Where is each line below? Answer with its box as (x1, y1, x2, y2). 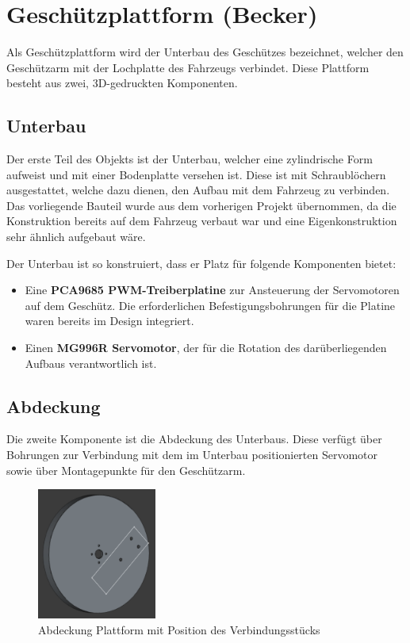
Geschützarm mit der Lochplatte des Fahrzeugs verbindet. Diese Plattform (6, 59, 370, 75)
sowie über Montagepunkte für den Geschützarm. (6, 461, 246, 478)
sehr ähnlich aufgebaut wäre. (6, 228, 146, 245)
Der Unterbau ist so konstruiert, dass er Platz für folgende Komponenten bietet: (6, 255, 397, 271)
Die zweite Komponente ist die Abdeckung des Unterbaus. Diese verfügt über (6, 431, 382, 447)
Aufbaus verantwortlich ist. (25, 354, 157, 371)
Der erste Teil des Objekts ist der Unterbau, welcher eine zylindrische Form (6, 151, 373, 167)
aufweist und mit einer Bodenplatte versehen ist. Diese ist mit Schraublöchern (6, 166, 386, 182)
